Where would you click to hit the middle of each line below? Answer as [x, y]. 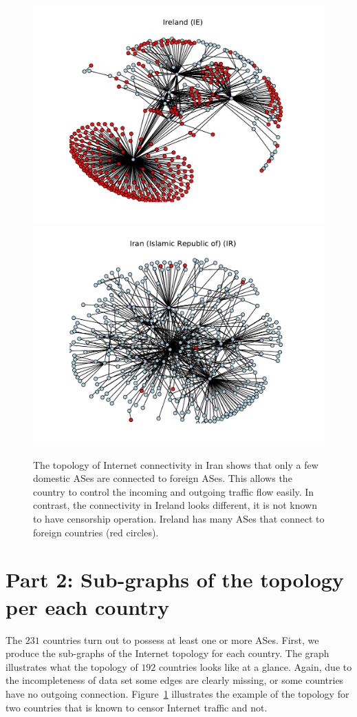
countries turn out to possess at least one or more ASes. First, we [181, 639]
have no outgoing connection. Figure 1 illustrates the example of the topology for [177, 693]
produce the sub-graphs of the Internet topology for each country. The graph [167, 653]
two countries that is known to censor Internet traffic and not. [137, 707]
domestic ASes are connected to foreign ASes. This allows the [163, 478]
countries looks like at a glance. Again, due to [256, 666]
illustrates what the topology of [72, 666]
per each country [88, 606]
